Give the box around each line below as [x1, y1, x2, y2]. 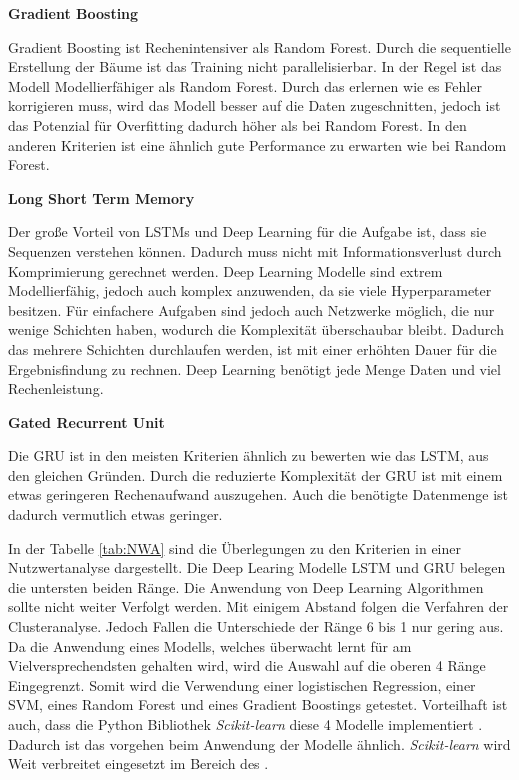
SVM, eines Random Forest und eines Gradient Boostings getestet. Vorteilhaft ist [8, 694, 508, 715]
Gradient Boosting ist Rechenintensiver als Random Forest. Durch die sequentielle [8, 36, 511, 57]
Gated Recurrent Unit [8, 411, 165, 432]
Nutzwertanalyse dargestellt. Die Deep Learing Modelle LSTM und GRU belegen [8, 557, 506, 578]
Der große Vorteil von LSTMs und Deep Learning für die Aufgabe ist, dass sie [8, 221, 487, 242]
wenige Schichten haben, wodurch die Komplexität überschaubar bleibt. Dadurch [8, 319, 504, 340]
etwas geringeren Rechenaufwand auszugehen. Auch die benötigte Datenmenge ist [8, 484, 508, 505]
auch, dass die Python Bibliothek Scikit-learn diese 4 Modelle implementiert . [8, 714, 483, 734]
